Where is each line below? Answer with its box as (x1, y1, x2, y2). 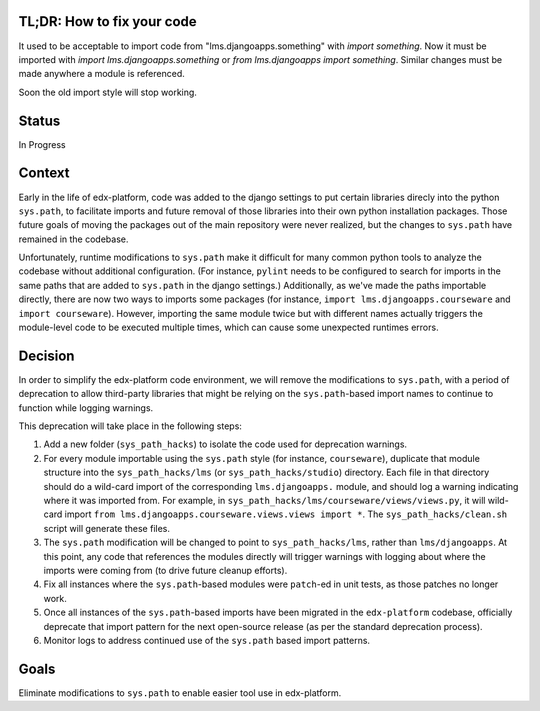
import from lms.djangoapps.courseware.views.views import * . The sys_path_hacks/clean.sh (64, 508, 508, 520)
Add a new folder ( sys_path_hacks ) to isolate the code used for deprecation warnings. (43, 438, 408, 450)
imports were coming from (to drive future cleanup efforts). (43, 565, 288, 576)
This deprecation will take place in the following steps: (18, 420, 242, 432)
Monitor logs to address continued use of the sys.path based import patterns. (43, 634, 370, 646)
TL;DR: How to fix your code (18, 13, 197, 30)
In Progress (18, 138, 66, 150)
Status (18, 112, 61, 129)
